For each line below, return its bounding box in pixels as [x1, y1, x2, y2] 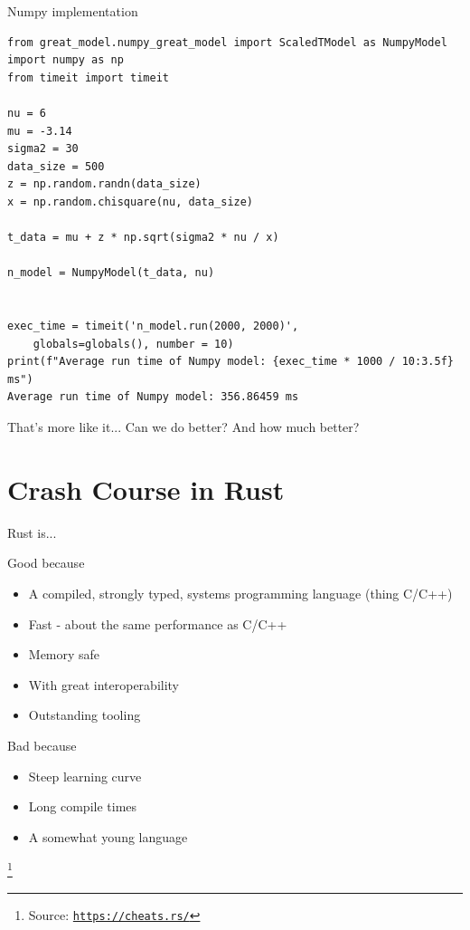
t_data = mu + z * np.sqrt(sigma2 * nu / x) [7, 231, 279, 244]
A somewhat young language [28, 827, 188, 846]
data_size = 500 [7, 159, 105, 173]
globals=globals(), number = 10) [33, 337, 234, 350]
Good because [7, 553, 85, 572]
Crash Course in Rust [7, 470, 285, 507]
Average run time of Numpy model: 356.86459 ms [7, 390, 299, 404]
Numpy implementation [7, 2, 138, 20]
